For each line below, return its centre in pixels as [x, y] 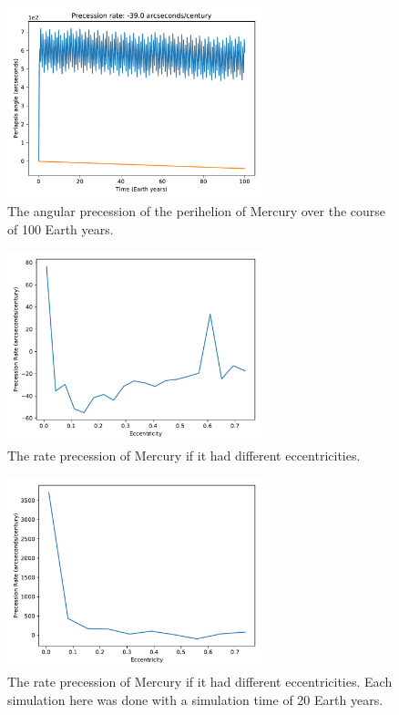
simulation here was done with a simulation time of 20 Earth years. [195, 699]
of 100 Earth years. [61, 229]
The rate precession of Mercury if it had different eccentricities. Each [200, 682]
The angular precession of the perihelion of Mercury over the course [197, 211]
